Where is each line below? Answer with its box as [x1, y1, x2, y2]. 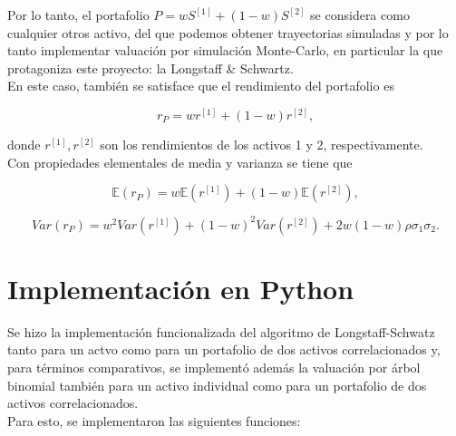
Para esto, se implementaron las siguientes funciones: [7, 411, 301, 430]
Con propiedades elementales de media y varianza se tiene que [7, 152, 353, 171]
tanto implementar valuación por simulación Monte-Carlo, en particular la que [7, 41, 443, 60]
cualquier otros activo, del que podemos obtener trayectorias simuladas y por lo [7, 23, 449, 42]
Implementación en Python [7, 269, 354, 306]
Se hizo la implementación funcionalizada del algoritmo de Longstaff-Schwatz [7, 322, 435, 341]
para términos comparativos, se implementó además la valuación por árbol [7, 357, 421, 376]
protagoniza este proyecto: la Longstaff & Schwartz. [7, 58, 294, 77]
